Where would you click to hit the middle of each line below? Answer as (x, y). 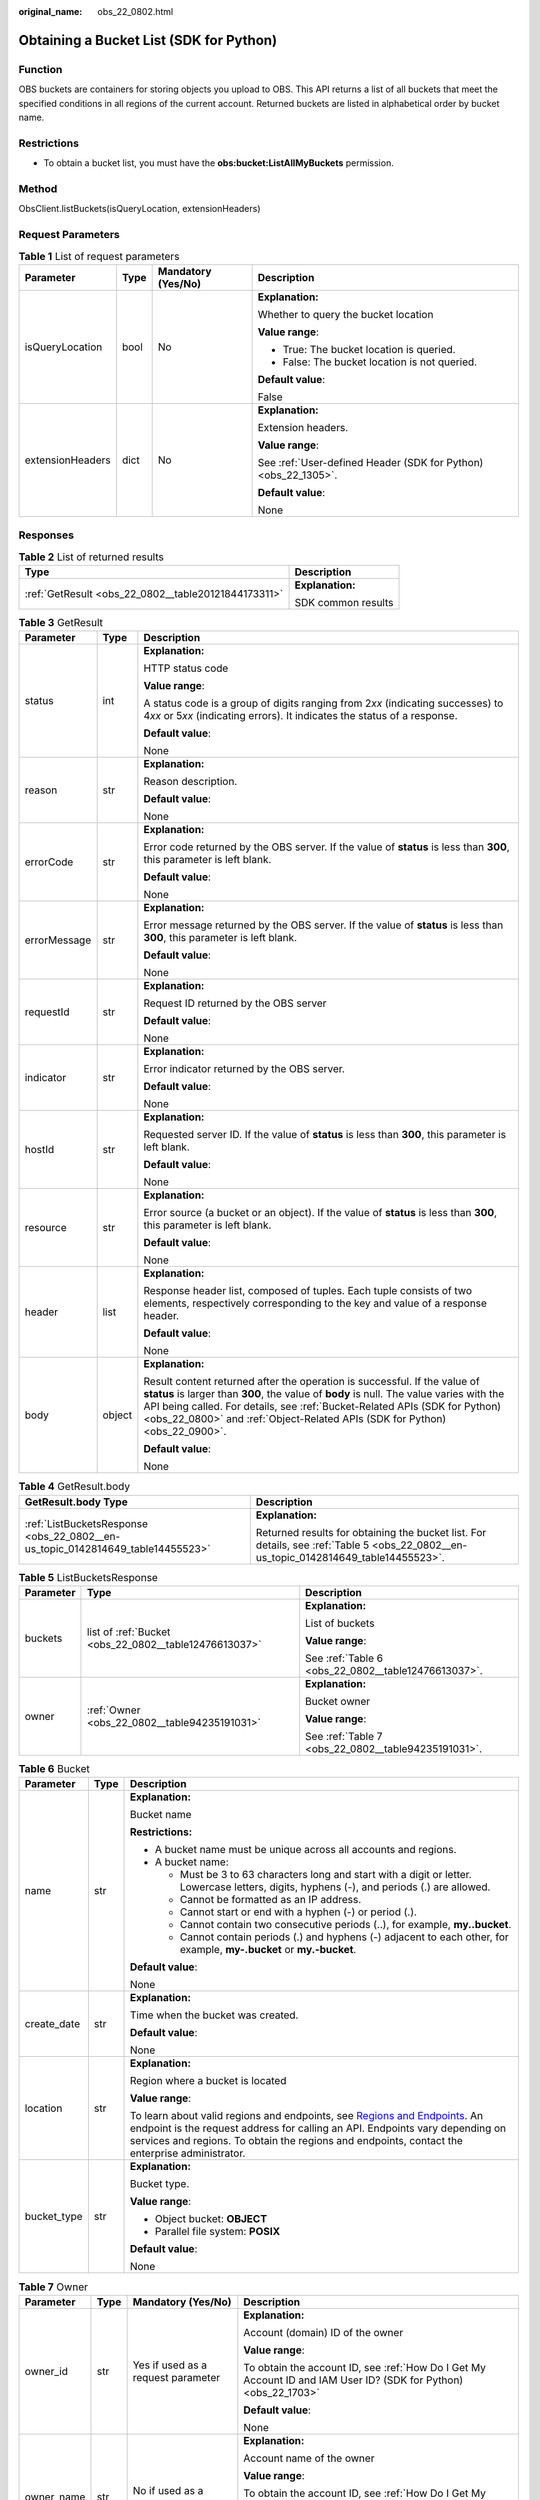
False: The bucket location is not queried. (380, 362)
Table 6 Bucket (54, 1769)
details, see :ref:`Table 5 (312, 1545)
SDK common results (344, 602)
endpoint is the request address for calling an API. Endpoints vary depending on (318, 2128)
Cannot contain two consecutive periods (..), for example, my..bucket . (345, 1925)
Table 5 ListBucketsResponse (88, 1577)
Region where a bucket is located (208, 2081)
